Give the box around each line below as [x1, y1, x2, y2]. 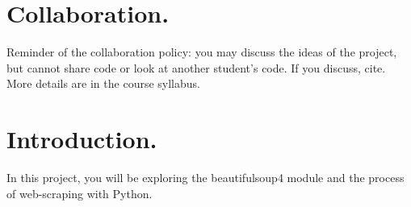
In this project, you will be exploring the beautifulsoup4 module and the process [6, 169, 405, 186]
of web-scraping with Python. [6, 184, 153, 201]
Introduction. [6, 122, 157, 155]
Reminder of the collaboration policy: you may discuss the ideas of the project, [6, 43, 397, 60]
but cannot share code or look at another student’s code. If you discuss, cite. [6, 59, 386, 76]
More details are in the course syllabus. [6, 75, 200, 92]
